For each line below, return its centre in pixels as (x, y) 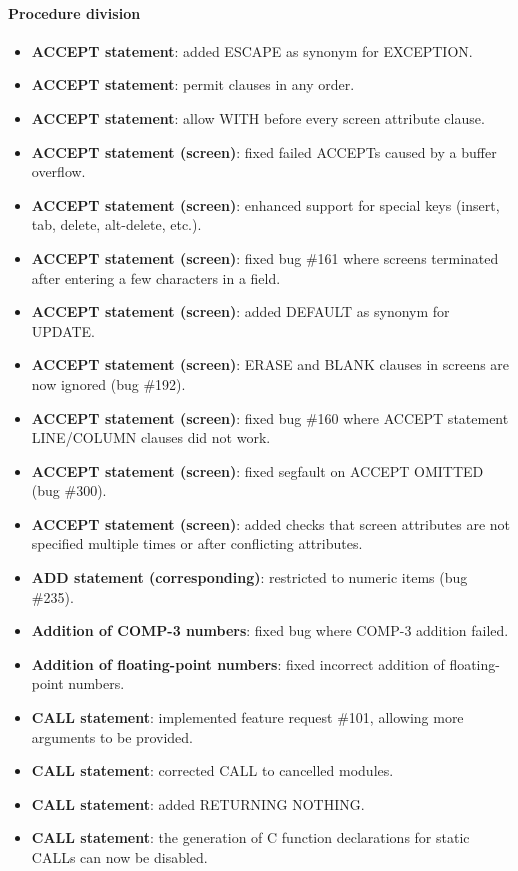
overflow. (58, 171)
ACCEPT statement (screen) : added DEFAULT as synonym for (240, 311)
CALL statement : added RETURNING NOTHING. (198, 803)
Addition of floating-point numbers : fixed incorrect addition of (238, 663)
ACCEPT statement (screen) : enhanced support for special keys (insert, (265, 204)
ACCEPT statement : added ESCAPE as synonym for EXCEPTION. (252, 50)
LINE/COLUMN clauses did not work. (151, 437)
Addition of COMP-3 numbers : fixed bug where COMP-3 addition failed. (270, 630)
